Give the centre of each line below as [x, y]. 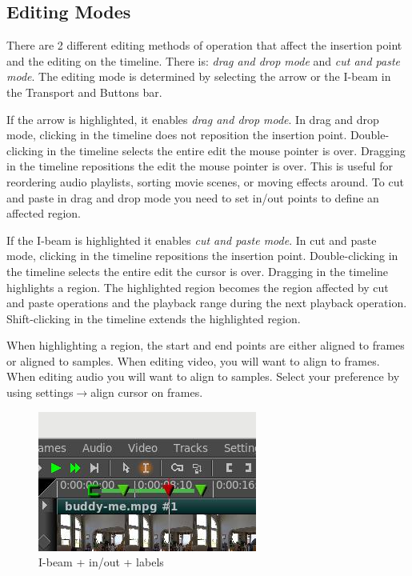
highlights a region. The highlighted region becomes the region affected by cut [198, 287]
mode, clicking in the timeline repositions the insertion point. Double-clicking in [202, 256]
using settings [40, 392]
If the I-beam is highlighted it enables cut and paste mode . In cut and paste [192, 240]
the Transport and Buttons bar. [84, 92]
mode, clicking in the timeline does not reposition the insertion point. [177, 135]
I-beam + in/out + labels [101, 562]
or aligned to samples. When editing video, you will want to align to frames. [193, 360]
